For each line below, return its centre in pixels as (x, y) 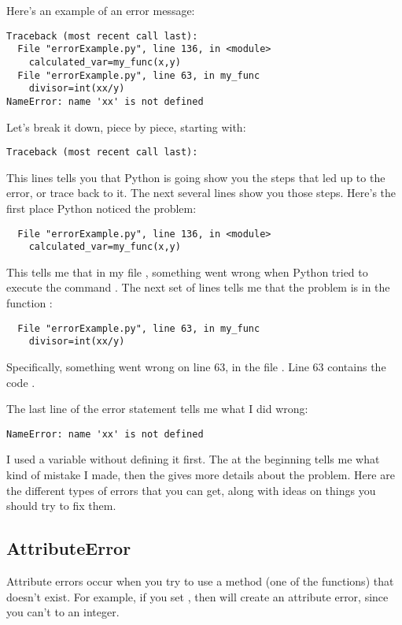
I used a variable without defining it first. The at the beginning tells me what (193, 459)
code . (21, 382)
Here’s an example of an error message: (101, 10)
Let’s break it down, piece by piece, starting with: (126, 126)
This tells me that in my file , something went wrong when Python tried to (187, 272)
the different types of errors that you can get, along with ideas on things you (191, 490)
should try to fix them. (61, 506)
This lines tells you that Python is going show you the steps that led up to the (196, 177)
